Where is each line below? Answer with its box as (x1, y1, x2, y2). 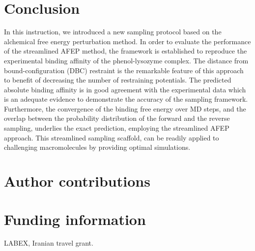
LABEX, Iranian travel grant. (4, 238, 93, 248)
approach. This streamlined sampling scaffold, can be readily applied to (4, 132, 219, 142)
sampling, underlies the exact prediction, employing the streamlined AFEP (4, 123, 229, 133)
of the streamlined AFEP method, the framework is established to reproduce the (4, 46, 247, 56)
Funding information (4, 209, 146, 229)
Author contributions (4, 171, 150, 191)
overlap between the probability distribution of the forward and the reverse (4, 113, 230, 123)
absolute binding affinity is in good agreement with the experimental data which (4, 84, 246, 94)
